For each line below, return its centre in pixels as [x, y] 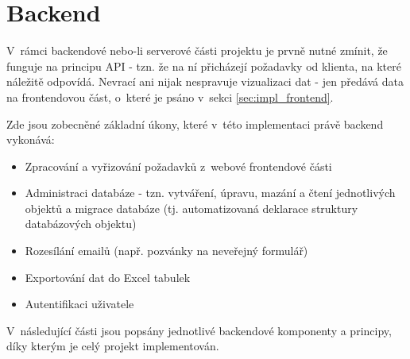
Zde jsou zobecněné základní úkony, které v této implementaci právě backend [195, 124]
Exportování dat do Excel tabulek [108, 277]
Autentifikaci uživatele [79, 304]
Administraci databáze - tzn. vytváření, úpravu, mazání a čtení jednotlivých [210, 193]
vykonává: [31, 139]
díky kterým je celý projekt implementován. [113, 346]
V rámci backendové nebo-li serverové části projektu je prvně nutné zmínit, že [197, 50]
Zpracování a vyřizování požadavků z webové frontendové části [178, 166]
